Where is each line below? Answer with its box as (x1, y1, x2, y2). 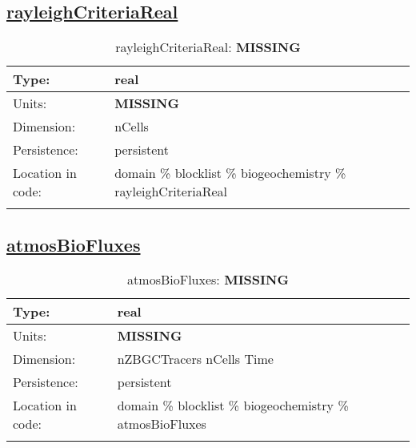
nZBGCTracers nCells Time (117, 349, 274, 369)
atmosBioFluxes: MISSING (127, 270, 289, 289)
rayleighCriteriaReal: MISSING (115, 38, 301, 57)
